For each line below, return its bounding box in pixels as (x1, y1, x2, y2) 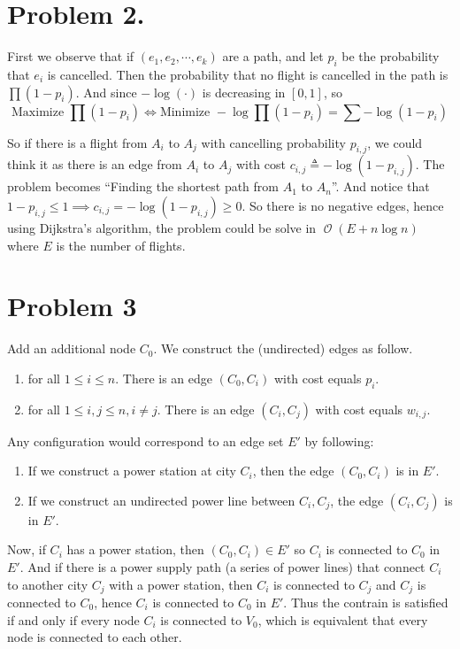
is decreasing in (202, 82, 286, 101)
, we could (367, 133, 423, 151)
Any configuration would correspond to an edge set (7, 431, 284, 450)
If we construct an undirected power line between (27, 491, 295, 509)
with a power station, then (109, 575, 253, 593)
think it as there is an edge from (7, 155, 182, 174)
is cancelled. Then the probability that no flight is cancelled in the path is (47, 65, 448, 83)
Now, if (7, 540, 46, 559)
